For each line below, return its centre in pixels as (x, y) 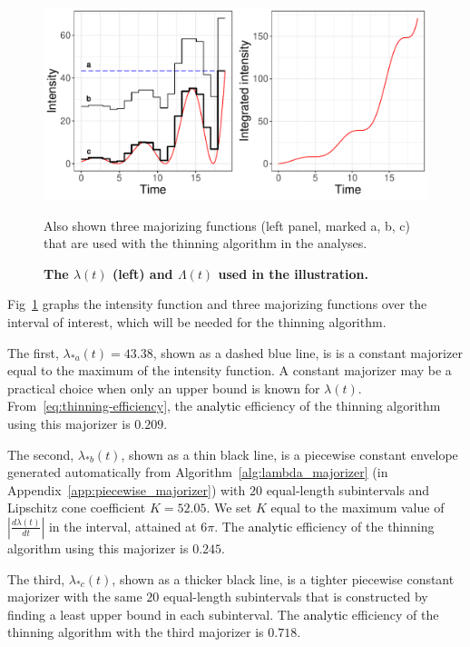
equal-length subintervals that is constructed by (296, 597)
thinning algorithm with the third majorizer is (136, 632)
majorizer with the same (75, 597)
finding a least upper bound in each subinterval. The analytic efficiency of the (223, 614)
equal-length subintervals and (348, 489)
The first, (33, 352)
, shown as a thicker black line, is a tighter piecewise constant (283, 578)
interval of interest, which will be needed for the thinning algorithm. (197, 321)
